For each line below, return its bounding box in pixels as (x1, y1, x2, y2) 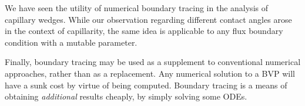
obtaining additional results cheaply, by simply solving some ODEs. (5, 90, 247, 102)
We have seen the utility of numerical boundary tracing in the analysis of (5, 2, 268, 13)
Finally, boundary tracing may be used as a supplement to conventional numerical (5, 56, 301, 68)
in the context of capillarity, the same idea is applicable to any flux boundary (5, 25, 283, 37)
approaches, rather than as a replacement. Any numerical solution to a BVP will (5, 67, 295, 79)
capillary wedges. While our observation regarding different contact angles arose (5, 13, 292, 25)
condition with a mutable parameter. (5, 36, 138, 48)
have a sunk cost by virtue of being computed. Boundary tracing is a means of (5, 78, 287, 91)
